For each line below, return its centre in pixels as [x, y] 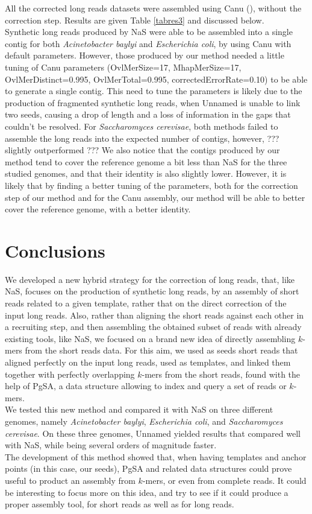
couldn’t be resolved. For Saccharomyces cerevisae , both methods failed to [142, 126]
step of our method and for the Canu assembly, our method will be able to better [155, 197]
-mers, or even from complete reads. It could [224, 480]
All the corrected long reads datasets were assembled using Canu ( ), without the [153, 8]
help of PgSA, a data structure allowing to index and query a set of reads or [146, 386]
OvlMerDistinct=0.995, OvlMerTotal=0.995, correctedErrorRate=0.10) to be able [156, 79]
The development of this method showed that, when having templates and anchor [156, 456]
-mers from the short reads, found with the [221, 374]
